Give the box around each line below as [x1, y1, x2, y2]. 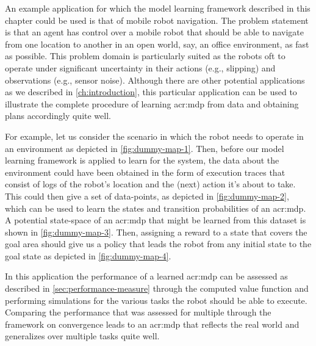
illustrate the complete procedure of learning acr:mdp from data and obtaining [5, 97, 299, 110]
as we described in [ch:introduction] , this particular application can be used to [5, 85, 297, 98]
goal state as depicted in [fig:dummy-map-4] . [5, 249, 171, 262]
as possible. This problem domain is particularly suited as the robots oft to [5, 49, 285, 62]
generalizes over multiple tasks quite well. [5, 330, 160, 342]
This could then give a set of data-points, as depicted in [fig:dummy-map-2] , [5, 189, 289, 202]
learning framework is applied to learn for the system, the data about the [5, 154, 279, 167]
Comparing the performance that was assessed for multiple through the [5, 306, 271, 319]
